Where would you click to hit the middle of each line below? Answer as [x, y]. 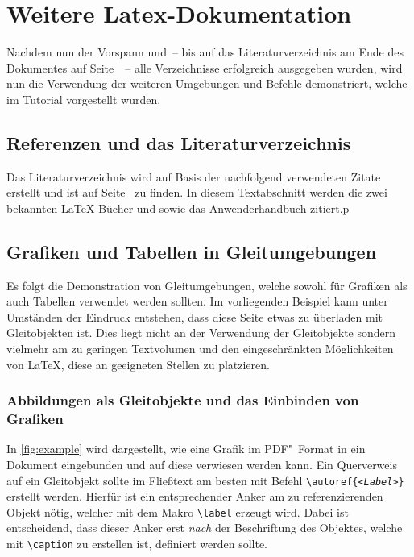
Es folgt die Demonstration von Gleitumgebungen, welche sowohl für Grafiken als [207, 285]
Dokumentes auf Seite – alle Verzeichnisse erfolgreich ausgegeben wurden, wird [205, 67]
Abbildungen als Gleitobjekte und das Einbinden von [183, 400]
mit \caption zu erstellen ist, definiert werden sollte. [137, 544]
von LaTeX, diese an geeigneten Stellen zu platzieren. [138, 364]
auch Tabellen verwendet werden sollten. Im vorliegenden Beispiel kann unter [197, 301]
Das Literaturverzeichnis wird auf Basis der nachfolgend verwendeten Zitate [194, 176]
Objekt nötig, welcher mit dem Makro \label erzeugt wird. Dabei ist [178, 511]
